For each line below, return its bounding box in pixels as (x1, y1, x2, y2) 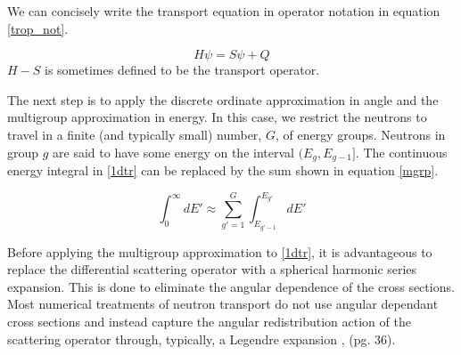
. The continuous (355, 142, 448, 161)
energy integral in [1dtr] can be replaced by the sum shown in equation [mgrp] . (7, 161, 439, 180)
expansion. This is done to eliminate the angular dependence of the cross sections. (7, 277, 455, 295)
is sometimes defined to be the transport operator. (45, 61, 320, 79)
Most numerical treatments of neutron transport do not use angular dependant (7, 294, 439, 313)
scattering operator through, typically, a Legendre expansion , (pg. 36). (7, 329, 396, 348)
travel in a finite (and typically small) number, (7, 125, 262, 143)
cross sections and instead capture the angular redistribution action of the (7, 311, 411, 330)
